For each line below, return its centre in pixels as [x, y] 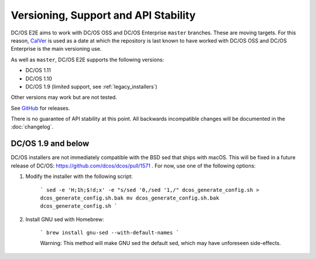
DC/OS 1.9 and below [50, 144]
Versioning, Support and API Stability [103, 15]
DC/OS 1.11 [38, 71]
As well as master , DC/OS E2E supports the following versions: [87, 60]
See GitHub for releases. [40, 108]
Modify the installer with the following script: [79, 176]
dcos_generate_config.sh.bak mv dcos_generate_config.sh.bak [130, 198]
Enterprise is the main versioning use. [56, 49]
